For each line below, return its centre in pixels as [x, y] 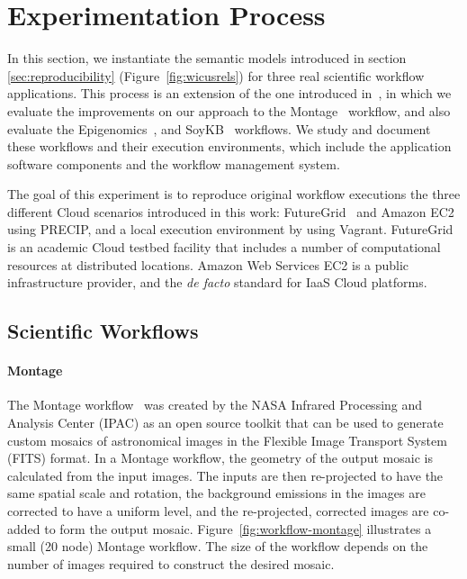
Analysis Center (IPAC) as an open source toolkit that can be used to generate [225, 423]
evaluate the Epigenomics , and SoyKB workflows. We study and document [219, 128]
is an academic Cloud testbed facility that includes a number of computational [224, 247]
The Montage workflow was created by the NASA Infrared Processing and [215, 405]
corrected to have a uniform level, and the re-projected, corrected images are [218, 510]
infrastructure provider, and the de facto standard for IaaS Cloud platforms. [217, 282]
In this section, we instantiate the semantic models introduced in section [207, 58]
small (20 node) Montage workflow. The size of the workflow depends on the [218, 546]
